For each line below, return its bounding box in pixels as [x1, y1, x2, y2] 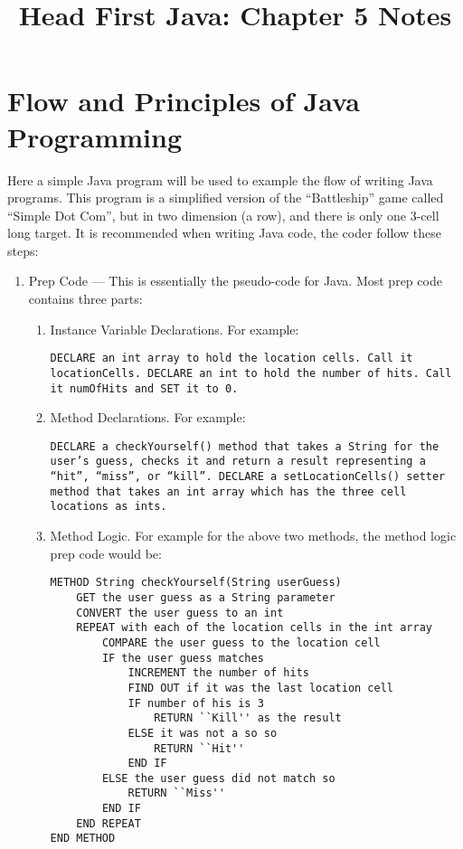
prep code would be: [50, 543, 162, 562]
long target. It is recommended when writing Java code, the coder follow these [7, 223, 441, 242]
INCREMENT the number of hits [128, 666, 309, 680]
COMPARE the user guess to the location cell [101, 636, 381, 649]
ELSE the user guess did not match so [101, 771, 335, 785]
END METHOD [50, 832, 116, 845]
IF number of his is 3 [128, 696, 264, 710]
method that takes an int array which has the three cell [50, 485, 407, 498]
